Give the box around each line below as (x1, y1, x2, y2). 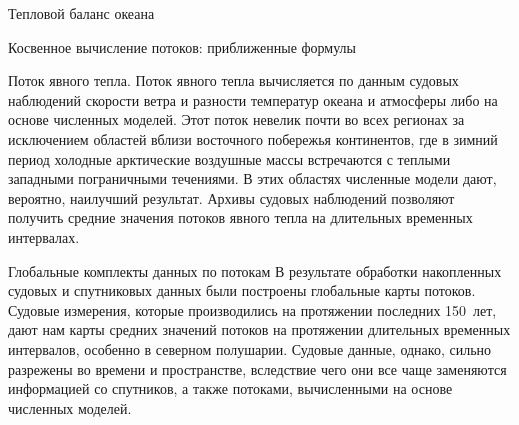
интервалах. (8, 226, 80, 247)
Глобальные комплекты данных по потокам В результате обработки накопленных (8, 260, 502, 281)
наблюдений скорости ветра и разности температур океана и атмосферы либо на (8, 89, 498, 110)
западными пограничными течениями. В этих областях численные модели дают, (8, 168, 497, 189)
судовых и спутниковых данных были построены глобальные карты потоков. (8, 280, 476, 301)
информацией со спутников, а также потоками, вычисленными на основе (8, 378, 453, 399)
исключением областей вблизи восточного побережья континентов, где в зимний (8, 128, 498, 149)
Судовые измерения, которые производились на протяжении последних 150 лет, (8, 299, 497, 320)
